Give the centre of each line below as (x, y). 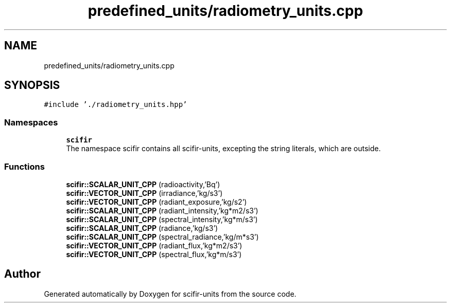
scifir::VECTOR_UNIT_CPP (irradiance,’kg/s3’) (144, 193)
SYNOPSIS (32, 85)
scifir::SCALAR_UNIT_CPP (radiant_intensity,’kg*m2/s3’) (162, 210)
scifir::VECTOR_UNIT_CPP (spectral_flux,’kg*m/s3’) (154, 254)
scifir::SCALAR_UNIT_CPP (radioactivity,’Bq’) (143, 184)
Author (22, 274)
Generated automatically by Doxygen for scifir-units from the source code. (170, 294)
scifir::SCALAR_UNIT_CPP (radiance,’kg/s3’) (142, 228)
